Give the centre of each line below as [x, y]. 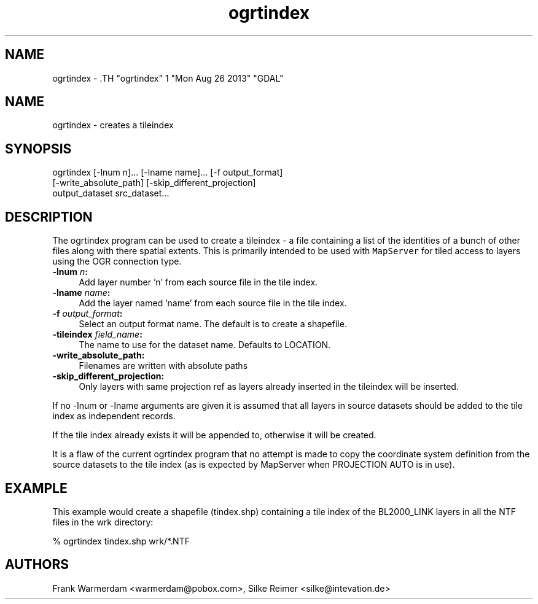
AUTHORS [37, 565]
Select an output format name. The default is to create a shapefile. [213, 324]
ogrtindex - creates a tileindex [113, 125]
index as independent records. [114, 416]
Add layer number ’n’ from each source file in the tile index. [198, 282]
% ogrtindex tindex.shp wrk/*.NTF [121, 541]
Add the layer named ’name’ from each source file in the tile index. [213, 303]
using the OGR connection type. [117, 261]
